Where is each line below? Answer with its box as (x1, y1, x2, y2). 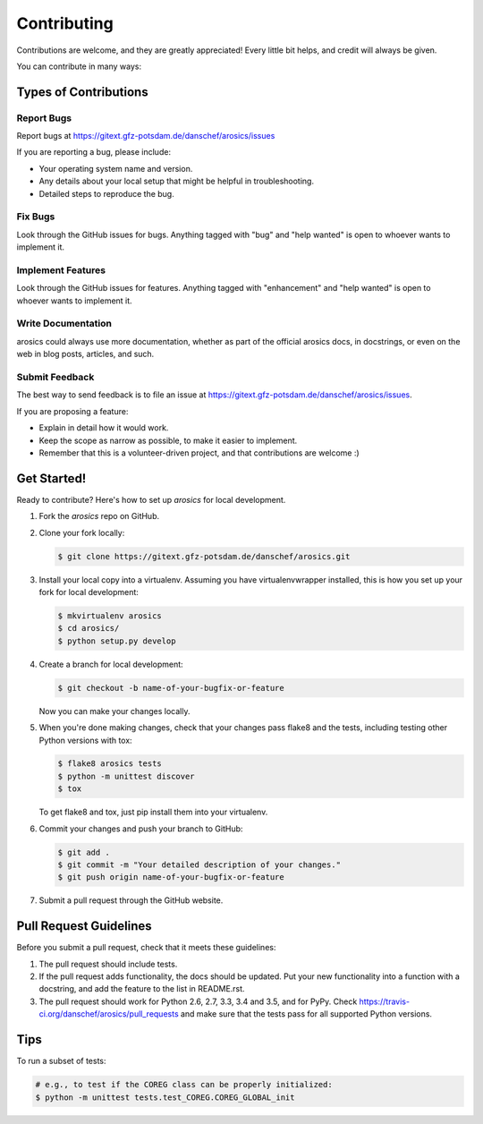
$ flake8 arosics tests (57, 759, 163, 769)
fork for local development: (38, 587, 139, 597)
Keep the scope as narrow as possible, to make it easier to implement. (38, 435, 298, 446)
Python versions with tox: (38, 735, 133, 745)
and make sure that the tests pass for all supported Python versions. (180, 1009, 433, 1019)
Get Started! (16, 471, 87, 486)
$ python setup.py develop (57, 635, 176, 646)
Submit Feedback (16, 371, 95, 384)
